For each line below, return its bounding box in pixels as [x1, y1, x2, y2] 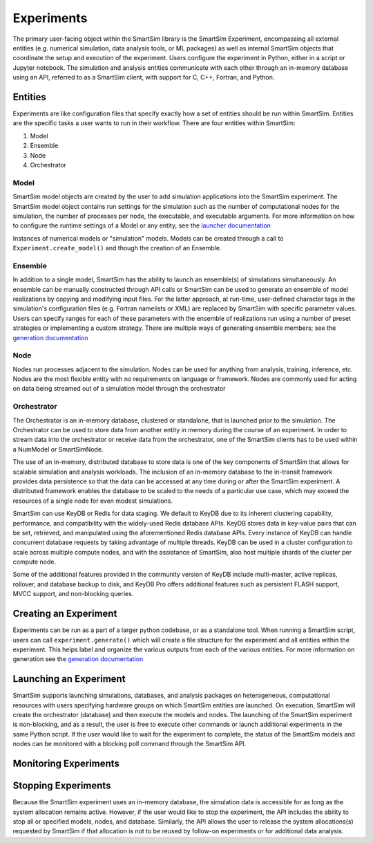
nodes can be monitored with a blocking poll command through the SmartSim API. [12, 740, 247, 748]
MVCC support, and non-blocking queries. [12, 590, 134, 598]
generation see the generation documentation [12, 655, 144, 663]
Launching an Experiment [12, 673, 126, 685]
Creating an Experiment [12, 608, 117, 620]
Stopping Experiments [12, 780, 111, 792]
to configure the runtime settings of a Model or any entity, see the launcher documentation [12, 221, 271, 230]
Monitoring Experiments [12, 758, 120, 769]
